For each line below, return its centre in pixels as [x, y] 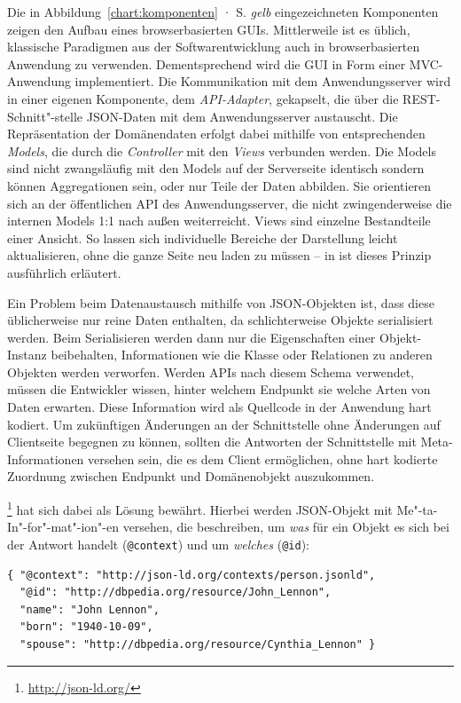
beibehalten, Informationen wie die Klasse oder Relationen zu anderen [242, 355]
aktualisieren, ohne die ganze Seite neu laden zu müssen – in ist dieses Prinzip [219, 255]
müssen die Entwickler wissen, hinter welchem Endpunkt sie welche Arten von [219, 389]
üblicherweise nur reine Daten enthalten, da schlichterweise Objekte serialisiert [220, 320]
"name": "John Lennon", [90, 609]
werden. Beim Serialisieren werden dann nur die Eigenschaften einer [191, 337]
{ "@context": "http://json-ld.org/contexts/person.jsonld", [191, 575]
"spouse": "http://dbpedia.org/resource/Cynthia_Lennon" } [198, 644]
